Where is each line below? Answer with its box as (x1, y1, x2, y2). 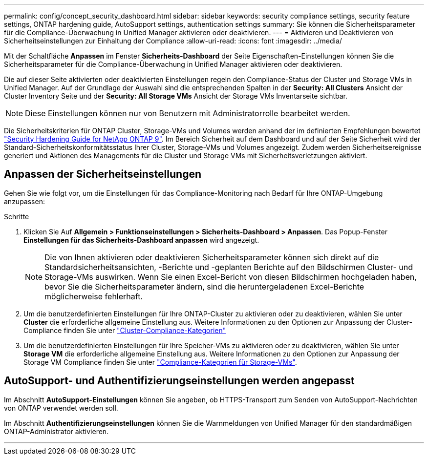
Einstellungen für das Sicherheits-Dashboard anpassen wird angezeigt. (23, 235, 259, 244)
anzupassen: (4, 197, 45, 206)
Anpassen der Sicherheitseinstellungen (4, 168, 201, 181)
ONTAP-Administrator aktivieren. (4, 427, 109, 436)
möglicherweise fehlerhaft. (44, 291, 143, 301)
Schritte (4, 212, 29, 221)
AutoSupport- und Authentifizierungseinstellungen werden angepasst (4, 375, 355, 387)
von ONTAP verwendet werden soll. (4, 403, 118, 412)
